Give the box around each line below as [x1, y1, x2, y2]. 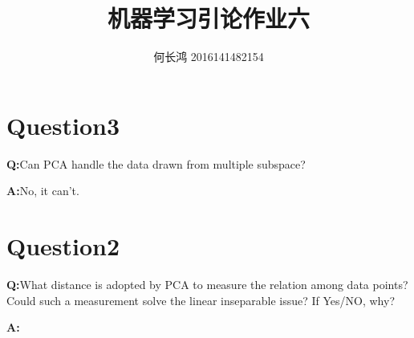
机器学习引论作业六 [107, 2, 310, 35]
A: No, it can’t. [6, 182, 79, 199]
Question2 [6, 230, 120, 263]
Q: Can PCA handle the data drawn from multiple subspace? [6, 155, 306, 172]
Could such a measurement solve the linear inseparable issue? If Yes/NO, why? [6, 291, 395, 308]
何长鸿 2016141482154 [153, 48, 264, 65]
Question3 [6, 108, 120, 141]
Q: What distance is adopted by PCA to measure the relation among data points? [6, 275, 408, 292]
